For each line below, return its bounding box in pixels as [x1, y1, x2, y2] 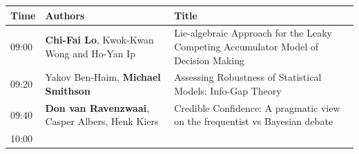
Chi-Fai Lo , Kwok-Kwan [45, 32, 154, 47]
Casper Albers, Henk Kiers [45, 114, 159, 128]
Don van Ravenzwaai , [45, 100, 150, 115]
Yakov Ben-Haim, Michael [45, 70, 161, 84]
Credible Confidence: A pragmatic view [174, 100, 340, 115]
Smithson [45, 83, 90, 97]
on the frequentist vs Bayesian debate [174, 114, 333, 128]
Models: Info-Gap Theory [174, 83, 282, 97]
